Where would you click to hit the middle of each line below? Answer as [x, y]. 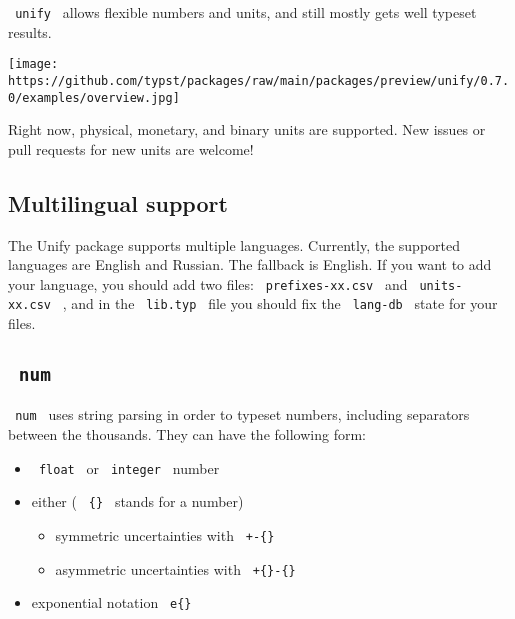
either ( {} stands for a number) [137, 501]
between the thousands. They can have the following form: [187, 434]
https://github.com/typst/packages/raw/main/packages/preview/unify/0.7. [259, 80]
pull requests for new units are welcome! [131, 148]
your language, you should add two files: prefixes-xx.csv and [208, 283]
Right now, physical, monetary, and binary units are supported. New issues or [247, 129]
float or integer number [129, 467]
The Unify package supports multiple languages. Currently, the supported [234, 244]
